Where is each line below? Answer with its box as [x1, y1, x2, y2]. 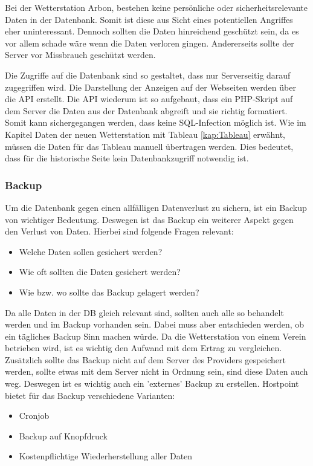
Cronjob [19, 409, 50, 422]
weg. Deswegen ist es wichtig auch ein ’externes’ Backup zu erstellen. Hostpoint [5, 377, 299, 390]
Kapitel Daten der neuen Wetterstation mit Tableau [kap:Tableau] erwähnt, [5, 128, 286, 140]
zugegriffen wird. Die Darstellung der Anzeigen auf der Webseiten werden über [5, 80, 296, 93]
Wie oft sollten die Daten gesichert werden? [19, 265, 181, 278]
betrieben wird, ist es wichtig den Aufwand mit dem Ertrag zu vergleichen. [5, 341, 282, 354]
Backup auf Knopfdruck [19, 429, 108, 442]
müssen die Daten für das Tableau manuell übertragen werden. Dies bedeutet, [5, 140, 294, 152]
